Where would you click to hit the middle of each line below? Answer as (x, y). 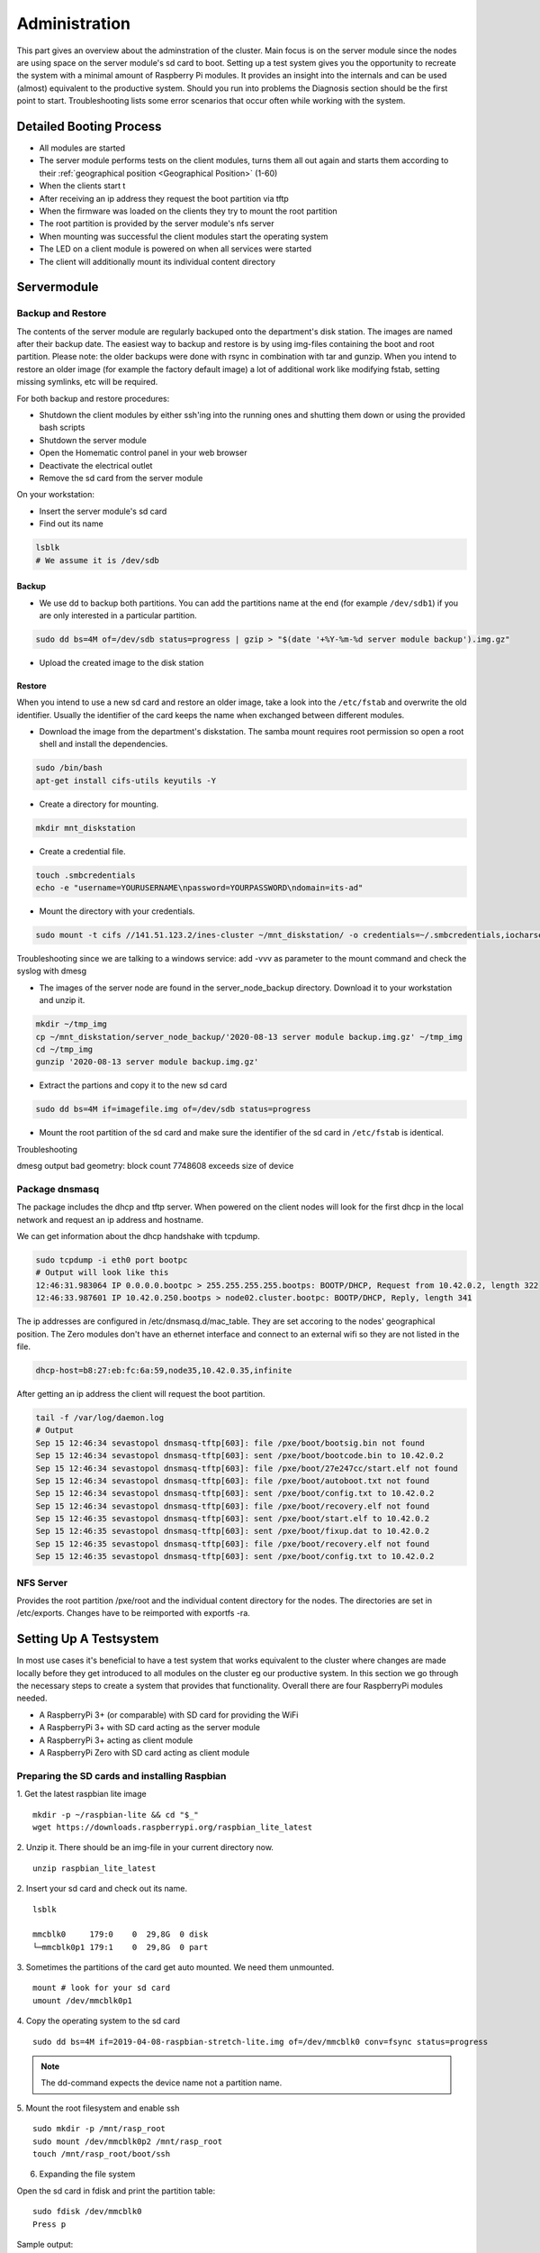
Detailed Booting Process (89, 126)
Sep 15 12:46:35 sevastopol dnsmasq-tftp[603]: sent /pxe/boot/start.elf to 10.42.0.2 (233, 1519)
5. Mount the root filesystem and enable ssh (98, 2108)
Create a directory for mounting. (99, 804)
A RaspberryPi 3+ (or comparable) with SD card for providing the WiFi (169, 1715)
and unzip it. (62, 1000)
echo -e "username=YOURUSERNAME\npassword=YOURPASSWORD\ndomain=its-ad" (199, 888)
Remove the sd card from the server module (121, 478)
